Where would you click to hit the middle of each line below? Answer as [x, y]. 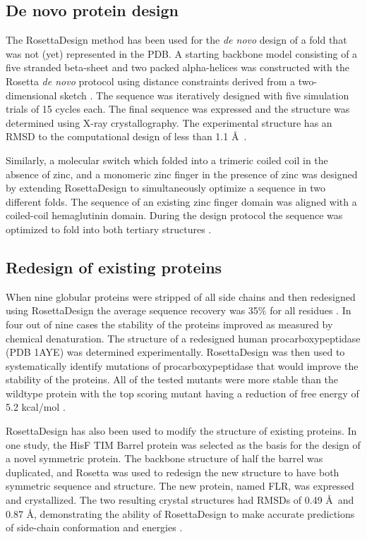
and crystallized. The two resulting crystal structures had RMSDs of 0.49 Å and [180, 500]
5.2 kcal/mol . [36, 407]
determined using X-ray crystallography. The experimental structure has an [169, 122]
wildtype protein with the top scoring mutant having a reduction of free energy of [182, 393]
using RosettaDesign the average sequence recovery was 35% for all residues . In [179, 310]
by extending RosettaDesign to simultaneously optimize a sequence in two [166, 188]
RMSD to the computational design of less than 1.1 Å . [126, 136]
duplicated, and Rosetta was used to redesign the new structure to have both [173, 472]
